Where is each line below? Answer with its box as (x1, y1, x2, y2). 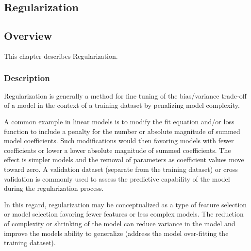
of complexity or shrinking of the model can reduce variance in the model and (4, 218, 235, 228)
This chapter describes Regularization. (4, 50, 118, 61)
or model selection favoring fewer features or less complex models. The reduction (4, 209, 244, 219)
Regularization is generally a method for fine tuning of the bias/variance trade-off (4, 90, 247, 100)
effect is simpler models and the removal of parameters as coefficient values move (4, 154, 244, 165)
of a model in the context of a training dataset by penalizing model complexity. (4, 100, 240, 110)
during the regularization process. (4, 183, 104, 193)
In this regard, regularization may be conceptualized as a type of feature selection (4, 199, 247, 209)
